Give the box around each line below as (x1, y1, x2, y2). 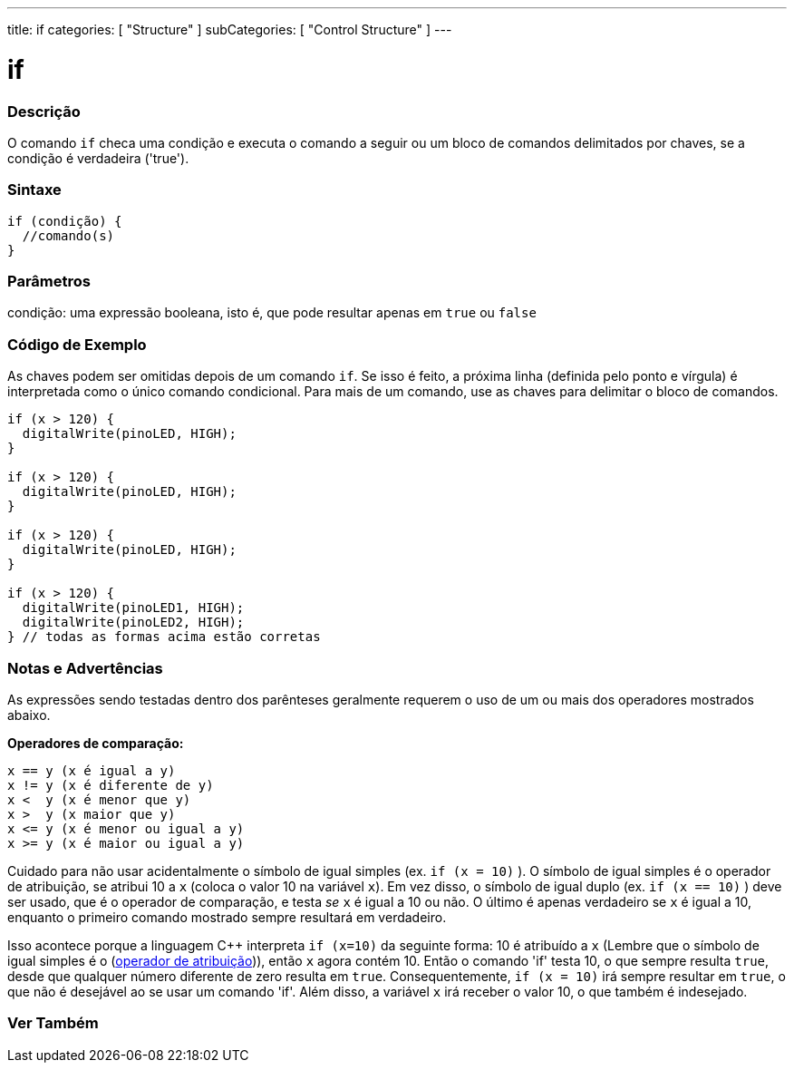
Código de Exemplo (7, 335, 147, 354)
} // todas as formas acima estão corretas (7, 629, 321, 645)
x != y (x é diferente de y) (7, 777, 214, 793)
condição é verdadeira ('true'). (7, 150, 189, 166)
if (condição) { (7, 213, 122, 229)
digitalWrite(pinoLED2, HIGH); (22, 615, 245, 630)
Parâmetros (7, 272, 91, 290)
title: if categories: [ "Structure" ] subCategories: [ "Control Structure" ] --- (7, 22, 452, 37)
